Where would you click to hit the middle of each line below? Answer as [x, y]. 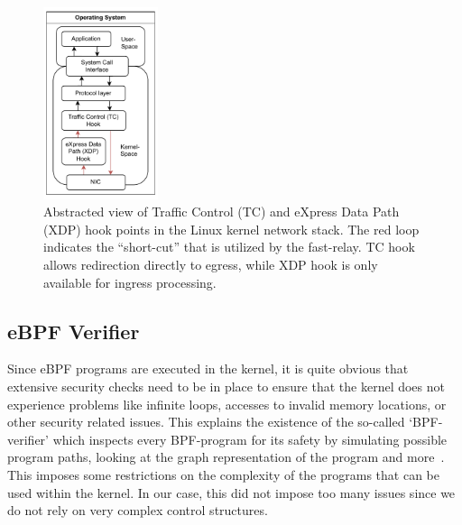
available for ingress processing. [130, 282]
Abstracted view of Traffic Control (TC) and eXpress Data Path [222, 212]
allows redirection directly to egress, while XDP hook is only [211, 265]
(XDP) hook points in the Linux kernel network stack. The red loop [231, 229]
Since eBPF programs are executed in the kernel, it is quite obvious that [208, 368]
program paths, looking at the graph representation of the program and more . [226, 457]
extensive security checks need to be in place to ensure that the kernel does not [226, 387]
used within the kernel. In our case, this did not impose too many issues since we [231, 492]
